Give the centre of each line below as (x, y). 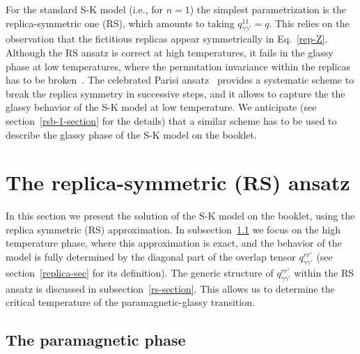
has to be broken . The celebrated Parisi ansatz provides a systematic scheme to (180, 80)
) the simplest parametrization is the (268, 9)
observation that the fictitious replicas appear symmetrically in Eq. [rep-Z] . (167, 39)
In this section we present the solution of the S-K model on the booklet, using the (180, 216)
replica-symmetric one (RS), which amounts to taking (120, 23)
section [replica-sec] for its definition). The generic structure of (140, 272)
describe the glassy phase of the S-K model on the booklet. (131, 134)
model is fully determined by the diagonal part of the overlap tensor (151, 257)
